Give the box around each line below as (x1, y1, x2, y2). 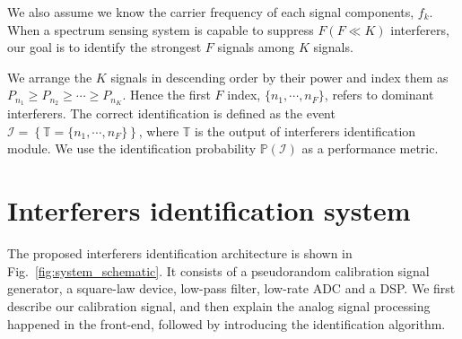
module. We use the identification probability (7, 139, 257, 158)
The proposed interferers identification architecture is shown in (7, 244, 353, 263)
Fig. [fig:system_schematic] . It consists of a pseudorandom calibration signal (7, 261, 430, 280)
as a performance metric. (301, 139, 439, 158)
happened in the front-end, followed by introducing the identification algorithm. (7, 314, 446, 333)
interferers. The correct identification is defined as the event (7, 104, 336, 123)
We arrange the (7, 67, 92, 86)
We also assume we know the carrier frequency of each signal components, (7, 3, 414, 21)
